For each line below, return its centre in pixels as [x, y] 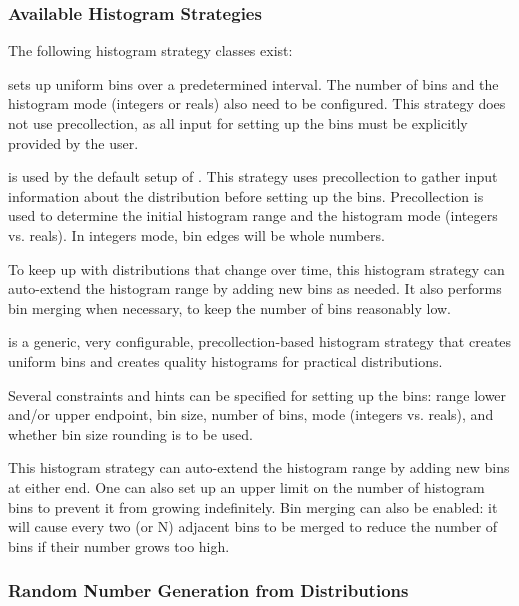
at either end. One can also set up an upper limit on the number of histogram [246, 486]
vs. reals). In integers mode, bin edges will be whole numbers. [196, 234]
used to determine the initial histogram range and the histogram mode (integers [253, 215]
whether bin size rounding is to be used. [130, 433]
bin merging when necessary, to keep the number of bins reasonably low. [230, 307]
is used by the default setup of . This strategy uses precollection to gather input [253, 176]
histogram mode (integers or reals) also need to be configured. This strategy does [257, 103]
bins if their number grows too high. [119, 545]
